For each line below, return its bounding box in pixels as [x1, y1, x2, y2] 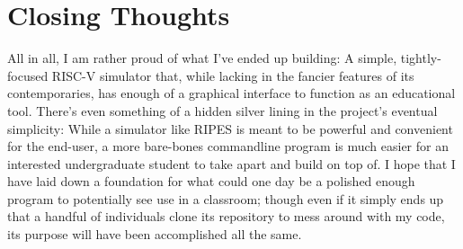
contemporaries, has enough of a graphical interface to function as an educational [7, 84, 456, 102]
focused [7, 66, 49, 84]
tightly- [400, 49, 441, 67]
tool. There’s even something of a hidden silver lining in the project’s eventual [7, 101, 438, 120]
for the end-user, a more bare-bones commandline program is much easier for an [7, 137, 449, 156]
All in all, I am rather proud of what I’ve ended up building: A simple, [7, 49, 397, 67]
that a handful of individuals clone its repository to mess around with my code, [7, 207, 445, 226]
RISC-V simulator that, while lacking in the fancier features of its [51, 66, 414, 84]
